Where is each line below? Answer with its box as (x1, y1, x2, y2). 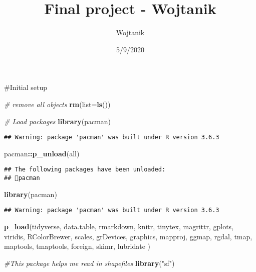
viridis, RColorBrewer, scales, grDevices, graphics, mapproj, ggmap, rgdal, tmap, (4, 231, 252, 241)
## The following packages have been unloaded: (4, 166, 166, 173)
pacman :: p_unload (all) (4, 148, 80, 158)
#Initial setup (4, 82, 48, 93)
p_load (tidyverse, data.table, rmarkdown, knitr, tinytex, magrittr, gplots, (4, 221, 234, 231)
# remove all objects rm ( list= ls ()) (4, 99, 111, 109)
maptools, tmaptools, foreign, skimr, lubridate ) (4, 241, 151, 251)
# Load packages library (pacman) (4, 116, 111, 126)
